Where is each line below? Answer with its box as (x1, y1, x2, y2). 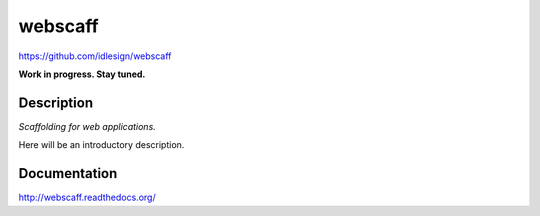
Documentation (18, 165, 118, 182)
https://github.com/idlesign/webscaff (18, 50, 172, 62)
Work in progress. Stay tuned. (18, 68, 146, 80)
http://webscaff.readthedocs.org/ (18, 191, 156, 204)
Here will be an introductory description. (18, 139, 185, 151)
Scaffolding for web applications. (18, 120, 157, 132)
